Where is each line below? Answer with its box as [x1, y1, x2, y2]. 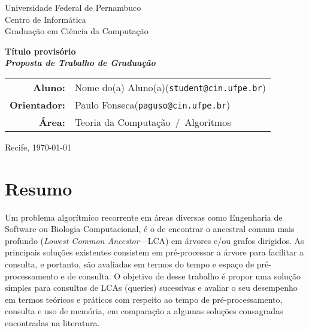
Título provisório [5, 44, 76, 57]
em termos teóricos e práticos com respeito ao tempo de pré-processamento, [5, 293, 283, 305]
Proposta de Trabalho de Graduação [5, 56, 156, 69]
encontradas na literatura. [5, 317, 100, 329]
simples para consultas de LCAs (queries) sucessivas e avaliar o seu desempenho [5, 281, 298, 294]
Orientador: [10, 97, 65, 112]
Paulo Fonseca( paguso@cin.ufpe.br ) [74, 97, 231, 112]
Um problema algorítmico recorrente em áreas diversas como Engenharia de [5, 210, 283, 223]
